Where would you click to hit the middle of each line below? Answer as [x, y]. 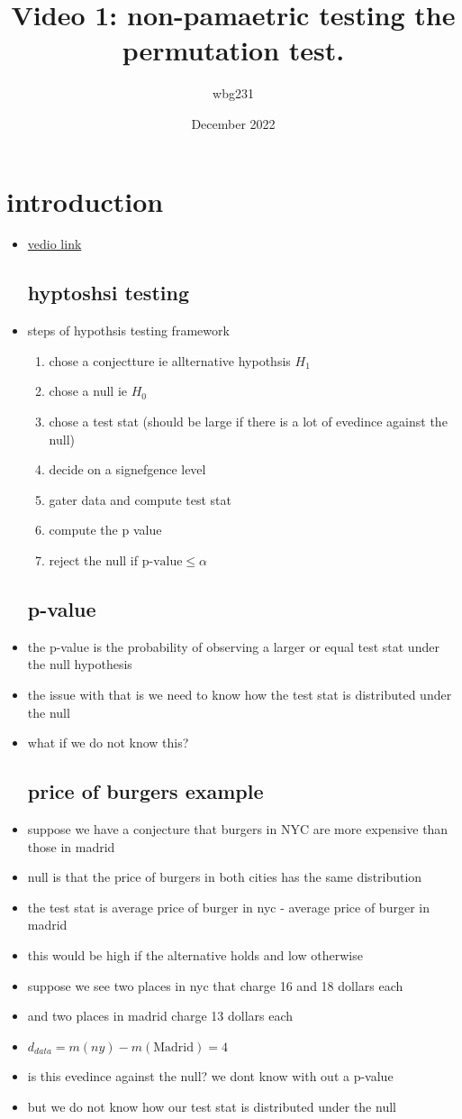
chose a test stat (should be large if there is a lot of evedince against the [248, 422]
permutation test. [233, 50]
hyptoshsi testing [108, 293]
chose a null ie [88, 391]
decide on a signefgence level [127, 469]
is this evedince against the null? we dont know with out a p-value [210, 1076]
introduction [85, 201]
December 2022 [233, 123]
